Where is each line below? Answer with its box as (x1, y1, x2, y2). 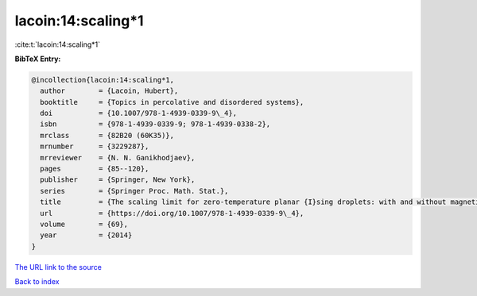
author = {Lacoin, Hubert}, (40, 86, 179, 95)
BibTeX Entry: (14, 54, 61, 63)
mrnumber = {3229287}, (40, 142, 149, 151)
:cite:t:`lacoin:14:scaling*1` (14, 40, 101, 49)
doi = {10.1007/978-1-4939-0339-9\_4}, (40, 109, 238, 118)
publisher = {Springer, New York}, (40, 175, 196, 184)
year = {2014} (40, 231, 133, 240)
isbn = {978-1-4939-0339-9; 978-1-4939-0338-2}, (40, 120, 271, 129)
